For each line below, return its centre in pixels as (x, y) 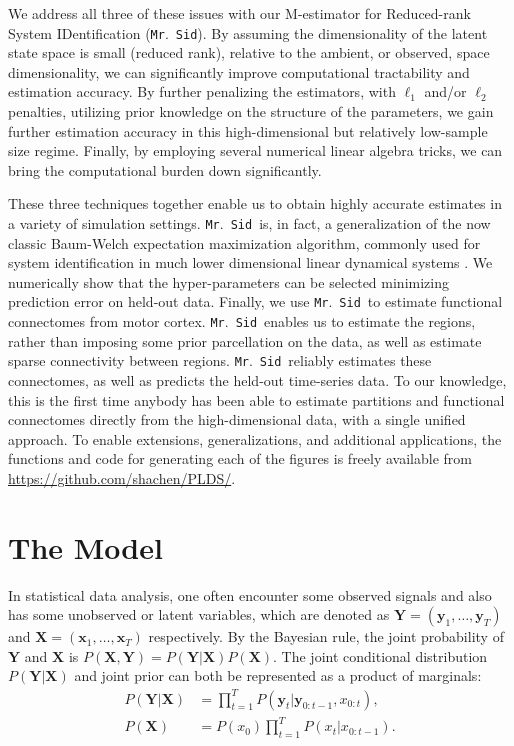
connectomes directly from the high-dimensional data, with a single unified (237, 419)
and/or (445, 91)
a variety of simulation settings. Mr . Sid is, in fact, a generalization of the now (249, 223)
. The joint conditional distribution (380, 655)
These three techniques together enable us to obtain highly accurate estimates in (255, 203)
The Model (85, 546)
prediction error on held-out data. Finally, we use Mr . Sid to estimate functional (255, 301)
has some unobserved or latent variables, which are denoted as (199, 614)
